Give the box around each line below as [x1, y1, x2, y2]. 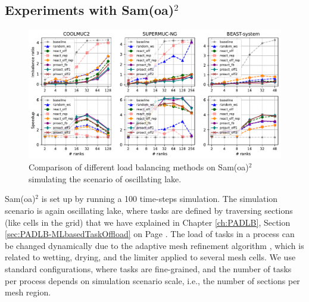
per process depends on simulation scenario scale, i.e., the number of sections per [5, 274, 300, 287]
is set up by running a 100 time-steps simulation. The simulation [41, 192, 278, 205]
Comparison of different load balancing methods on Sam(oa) [29, 161, 249, 173]
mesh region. [5, 286, 51, 298]
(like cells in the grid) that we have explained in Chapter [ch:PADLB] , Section [5, 216, 291, 228]
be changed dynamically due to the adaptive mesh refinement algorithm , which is [5, 239, 304, 251]
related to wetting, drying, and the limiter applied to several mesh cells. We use [5, 251, 296, 263]
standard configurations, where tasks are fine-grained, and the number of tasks [5, 262, 292, 275]
